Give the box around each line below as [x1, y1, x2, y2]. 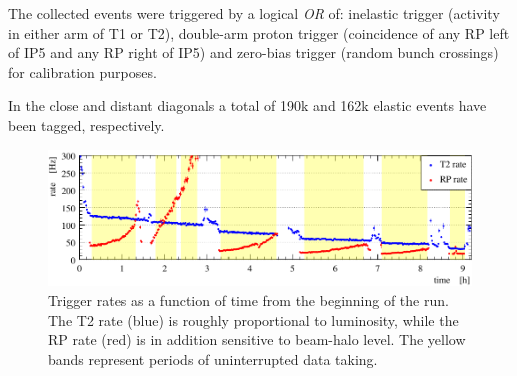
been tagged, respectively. [8, 114, 165, 135]
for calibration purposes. [8, 61, 157, 82]
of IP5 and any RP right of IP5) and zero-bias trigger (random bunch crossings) [8, 42, 499, 63]
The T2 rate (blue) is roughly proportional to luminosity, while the [48, 309, 459, 330]
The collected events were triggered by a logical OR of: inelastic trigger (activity [8, 3, 500, 23]
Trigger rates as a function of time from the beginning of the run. [48, 289, 449, 310]
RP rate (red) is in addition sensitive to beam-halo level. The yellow [48, 329, 466, 350]
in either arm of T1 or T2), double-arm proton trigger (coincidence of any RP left [8, 22, 510, 43]
